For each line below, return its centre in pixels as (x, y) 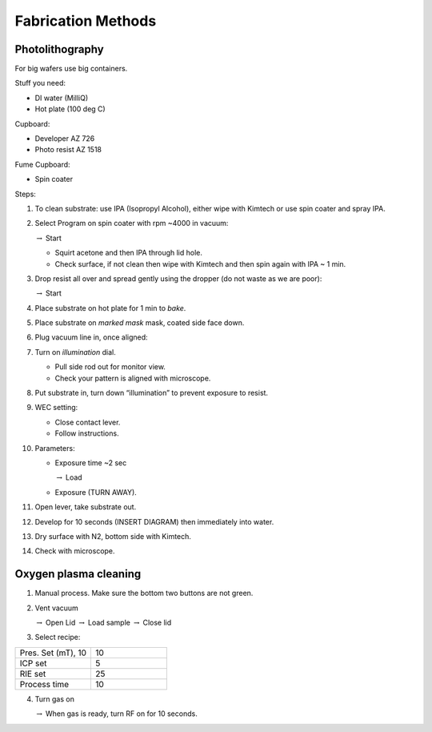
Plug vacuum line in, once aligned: (91, 337)
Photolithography (59, 49)
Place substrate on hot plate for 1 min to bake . (110, 308)
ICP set (33, 663)
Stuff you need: (40, 83)
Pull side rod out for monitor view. (110, 367)
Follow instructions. (87, 433)
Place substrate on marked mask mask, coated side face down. (140, 323)
